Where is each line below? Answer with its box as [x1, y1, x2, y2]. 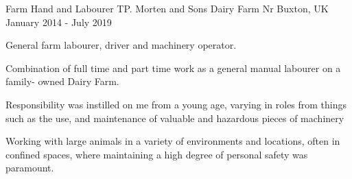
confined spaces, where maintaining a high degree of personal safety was [5, 147, 308, 161]
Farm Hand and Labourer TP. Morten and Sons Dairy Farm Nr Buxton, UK [5, 1, 329, 15]
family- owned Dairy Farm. [5, 74, 119, 88]
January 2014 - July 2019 [5, 14, 112, 29]
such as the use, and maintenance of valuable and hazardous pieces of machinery [5, 110, 344, 125]
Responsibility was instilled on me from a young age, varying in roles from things [5, 97, 347, 111]
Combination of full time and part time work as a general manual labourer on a [5, 60, 341, 75]
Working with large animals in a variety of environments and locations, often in [5, 134, 340, 148]
